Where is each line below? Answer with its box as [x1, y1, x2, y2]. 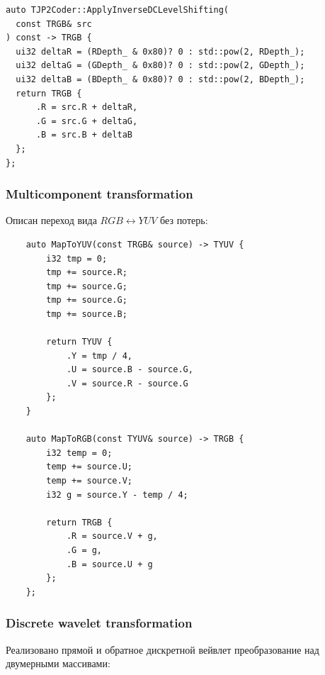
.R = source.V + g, [66, 531, 158, 542]
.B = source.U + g [66, 559, 153, 569]
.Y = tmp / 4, [66, 350, 132, 361]
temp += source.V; [46, 476, 132, 486]
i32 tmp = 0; [46, 253, 108, 264]
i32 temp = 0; [46, 447, 113, 458]
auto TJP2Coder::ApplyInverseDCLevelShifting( [6, 5, 229, 15]
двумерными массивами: [6, 656, 110, 671]
